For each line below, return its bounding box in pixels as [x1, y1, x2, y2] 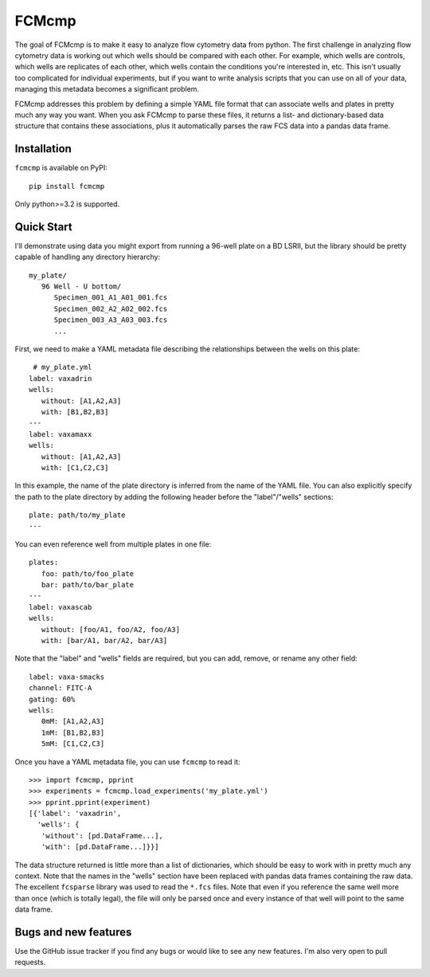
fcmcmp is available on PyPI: [14, 163, 107, 173]
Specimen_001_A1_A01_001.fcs [53, 293, 168, 302]
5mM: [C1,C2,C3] [41, 740, 105, 748]
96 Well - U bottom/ [41, 282, 122, 291]
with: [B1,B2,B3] [41, 407, 109, 416]
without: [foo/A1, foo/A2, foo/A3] [41, 625, 181, 634]
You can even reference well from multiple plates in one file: [14, 539, 212, 549]
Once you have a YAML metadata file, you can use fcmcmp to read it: [14, 757, 240, 767]
